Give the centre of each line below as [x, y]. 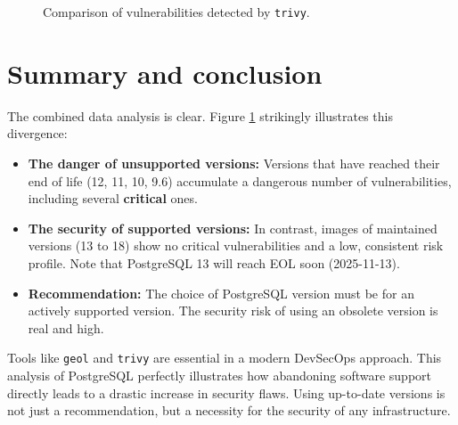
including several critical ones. [113, 198]
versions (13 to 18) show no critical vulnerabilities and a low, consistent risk [236, 245]
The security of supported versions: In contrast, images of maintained [233, 228]
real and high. [66, 327]
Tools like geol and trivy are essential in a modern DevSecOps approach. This [225, 358]
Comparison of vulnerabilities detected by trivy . [176, 12]
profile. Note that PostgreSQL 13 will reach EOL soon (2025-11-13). [214, 262]
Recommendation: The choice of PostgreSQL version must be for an [221, 293]
